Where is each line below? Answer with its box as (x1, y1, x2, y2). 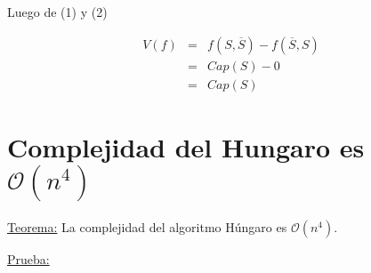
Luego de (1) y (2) (7, 3, 108, 20)
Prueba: (7, 249, 50, 268)
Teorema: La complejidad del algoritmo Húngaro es (7, 217, 287, 236)
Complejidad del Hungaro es (7, 128, 365, 165)
